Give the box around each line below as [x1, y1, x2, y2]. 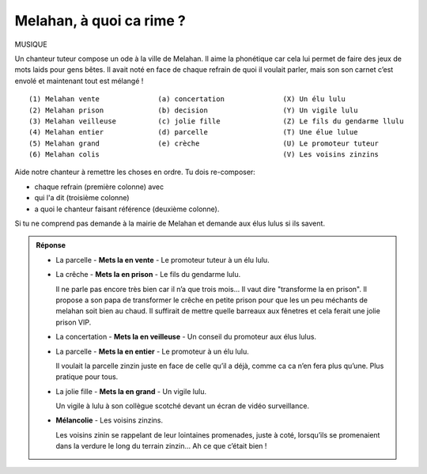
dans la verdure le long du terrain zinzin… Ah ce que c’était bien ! [55, 442, 267, 451]
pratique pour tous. [55, 372, 119, 381]
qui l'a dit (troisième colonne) [34, 193, 130, 203]
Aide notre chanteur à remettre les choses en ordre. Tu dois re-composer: [14, 167, 256, 177]
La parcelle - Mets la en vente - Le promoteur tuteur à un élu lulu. [55, 255, 270, 264]
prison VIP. [55, 317, 92, 327]
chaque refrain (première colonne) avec [34, 182, 164, 191]
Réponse [36, 241, 66, 250]
